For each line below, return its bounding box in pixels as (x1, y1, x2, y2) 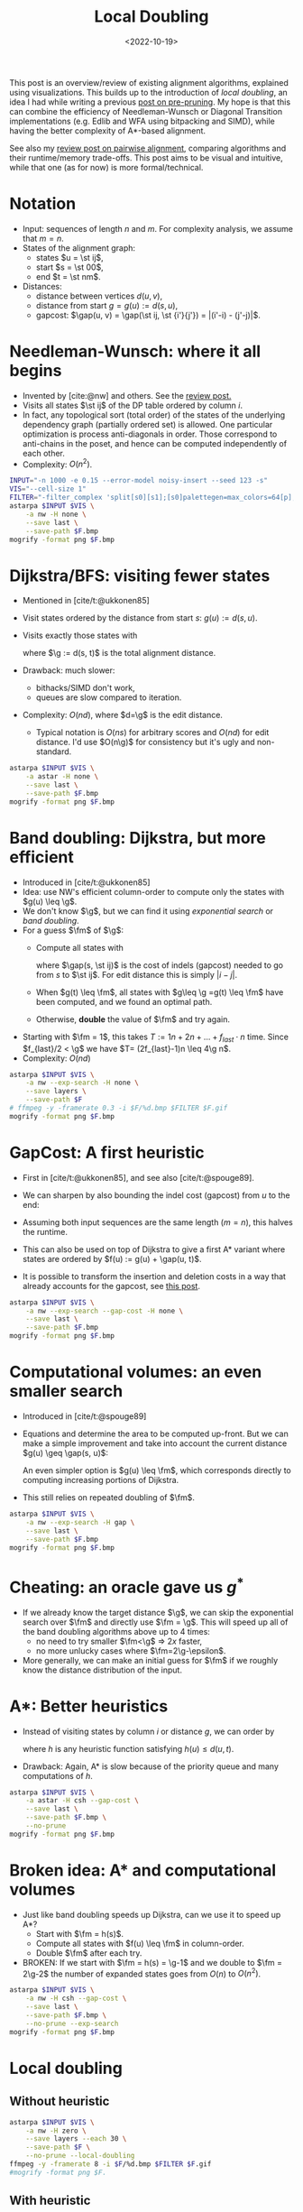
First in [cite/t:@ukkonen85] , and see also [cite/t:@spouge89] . (22, 1172, 255, 1183)
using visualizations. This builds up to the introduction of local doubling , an (9, 87, 289, 97)
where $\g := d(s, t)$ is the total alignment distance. (22, 648, 216, 659)
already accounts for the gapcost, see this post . (22, 1280, 201, 1291)
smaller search (9, 1381, 124, 1402)
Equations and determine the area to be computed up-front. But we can (22, 1428, 289, 1440)
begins (9, 361, 62, 381)
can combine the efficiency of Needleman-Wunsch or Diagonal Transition (9, 106, 282, 116)
